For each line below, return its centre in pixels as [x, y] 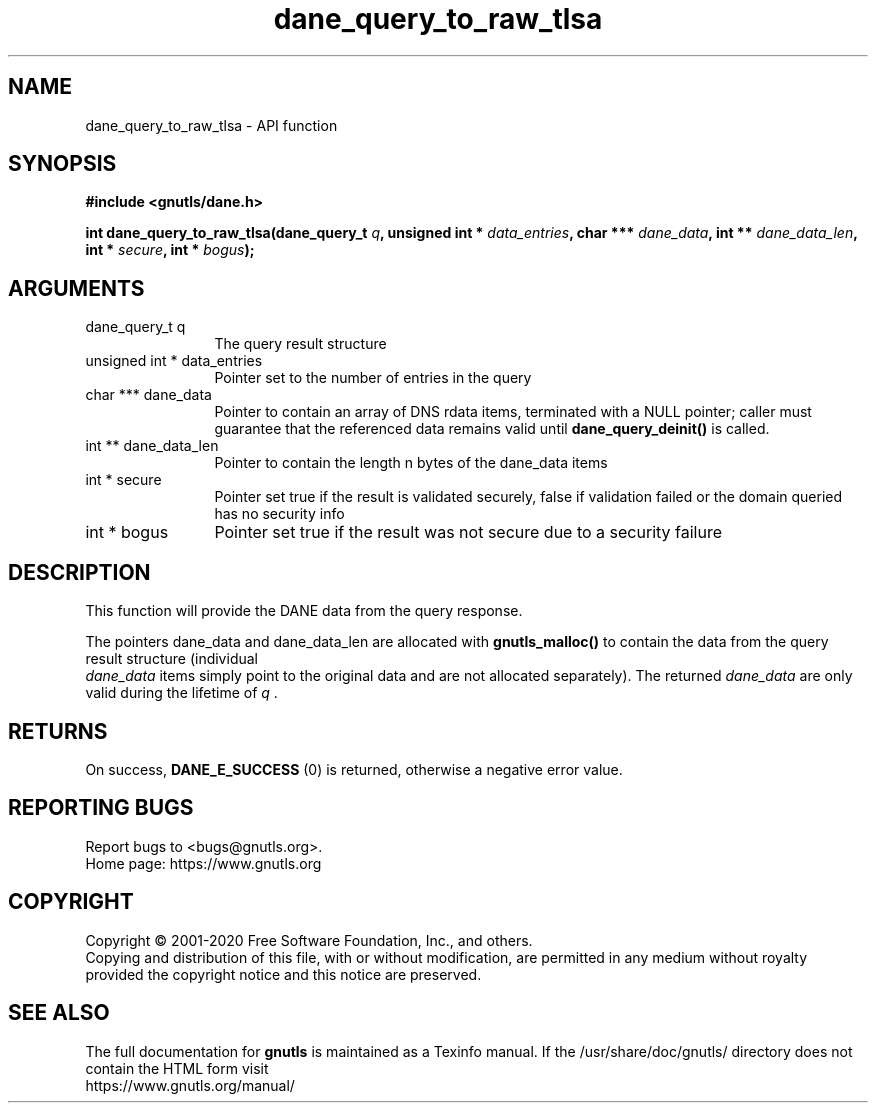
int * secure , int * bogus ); [170, 250]
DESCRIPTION [79, 572]
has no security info [279, 514]
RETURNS [58, 731]
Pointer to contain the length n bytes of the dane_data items [411, 463]
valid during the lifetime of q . [181, 693]
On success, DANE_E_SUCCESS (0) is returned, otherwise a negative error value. [354, 769]
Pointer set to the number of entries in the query [373, 378]
